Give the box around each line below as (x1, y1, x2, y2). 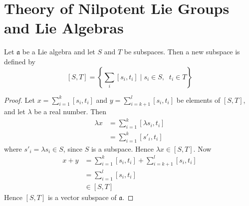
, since (63, 143, 83, 154)
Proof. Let (4, 94, 35, 105)
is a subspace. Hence (91, 143, 154, 154)
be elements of (176, 94, 221, 105)
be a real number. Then (34, 106, 107, 117)
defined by (4, 56, 36, 66)
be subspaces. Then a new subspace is (124, 46, 240, 57)
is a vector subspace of (47, 192, 117, 202)
